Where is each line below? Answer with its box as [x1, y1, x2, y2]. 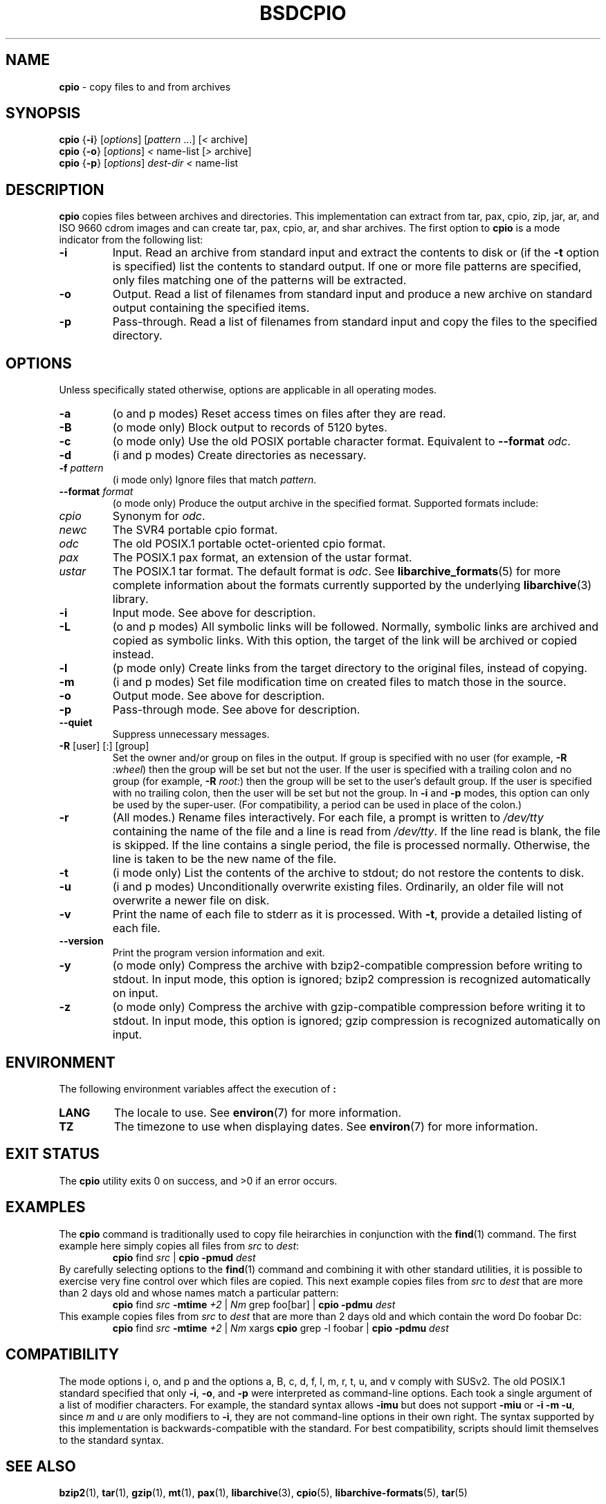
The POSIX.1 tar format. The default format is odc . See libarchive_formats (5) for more [112, 564, 561, 579]
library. [112, 592, 149, 606]
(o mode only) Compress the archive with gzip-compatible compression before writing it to [112, 1000, 586, 1014]
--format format [59, 485, 134, 498]
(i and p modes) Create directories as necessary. [112, 448, 367, 463]
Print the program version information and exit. [112, 947, 325, 959]
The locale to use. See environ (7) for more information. [113, 1105, 402, 1120]
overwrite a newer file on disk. [112, 893, 270, 908]
